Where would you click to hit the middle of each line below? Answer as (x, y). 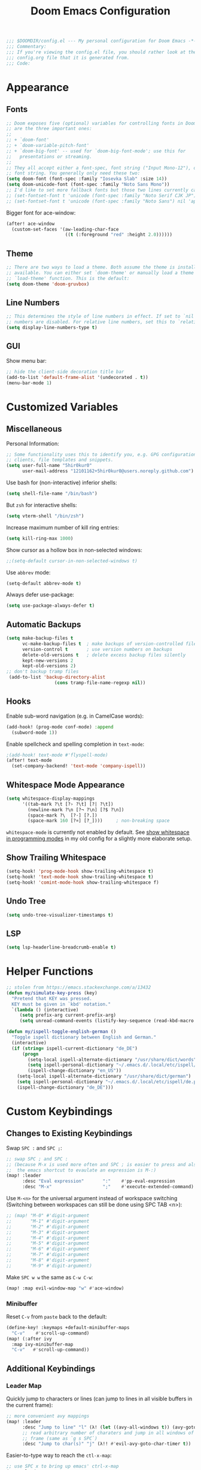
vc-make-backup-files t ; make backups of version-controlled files (110, 644)
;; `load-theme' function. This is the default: (68, 278)
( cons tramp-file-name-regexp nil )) (100, 683)
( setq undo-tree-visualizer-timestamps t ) (60, 915)
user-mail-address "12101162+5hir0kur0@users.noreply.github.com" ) (108, 471)
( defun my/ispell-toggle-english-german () (61, 1032)
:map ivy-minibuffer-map (42, 1344)
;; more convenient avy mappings (48, 1416)
